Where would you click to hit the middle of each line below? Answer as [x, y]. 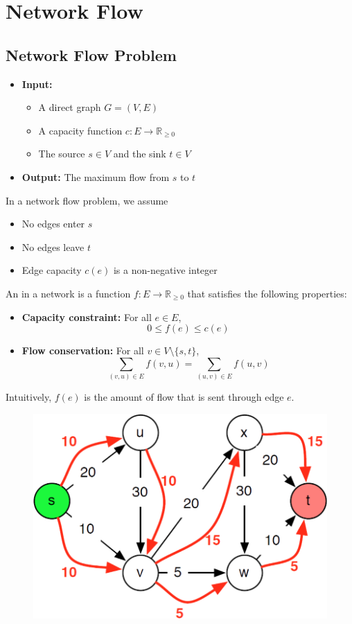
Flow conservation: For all [83, 350]
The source [62, 154]
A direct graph [70, 107]
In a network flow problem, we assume [87, 200]
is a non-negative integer [165, 270]
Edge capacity [52, 270]
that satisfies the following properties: [267, 293]
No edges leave [53, 246]
